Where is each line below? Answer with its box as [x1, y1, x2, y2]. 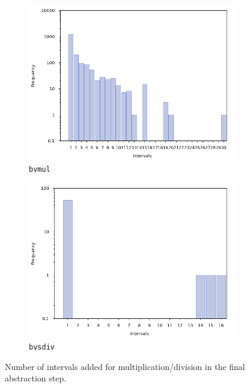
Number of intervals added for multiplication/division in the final [5, 360, 245, 372]
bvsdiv [29, 342, 55, 351]
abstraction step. [5, 372, 67, 384]
